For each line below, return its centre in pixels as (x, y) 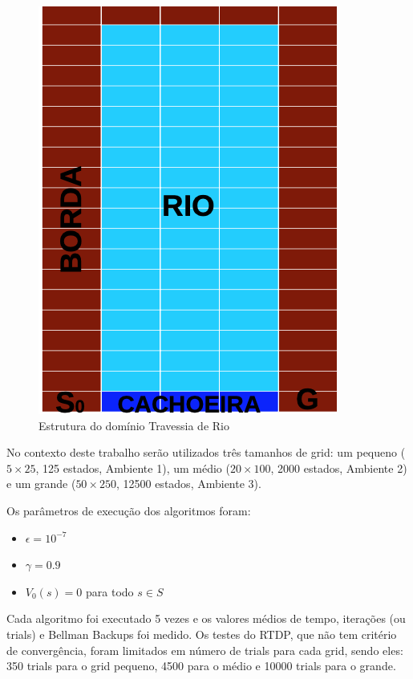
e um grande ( (41, 484)
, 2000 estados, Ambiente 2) (339, 468)
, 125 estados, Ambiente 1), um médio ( (133, 468)
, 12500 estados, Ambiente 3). (188, 484)
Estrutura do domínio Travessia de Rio (134, 425)
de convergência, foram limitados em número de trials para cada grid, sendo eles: (205, 650)
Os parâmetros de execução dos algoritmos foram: (129, 510)
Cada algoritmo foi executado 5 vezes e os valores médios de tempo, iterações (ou (206, 618)
